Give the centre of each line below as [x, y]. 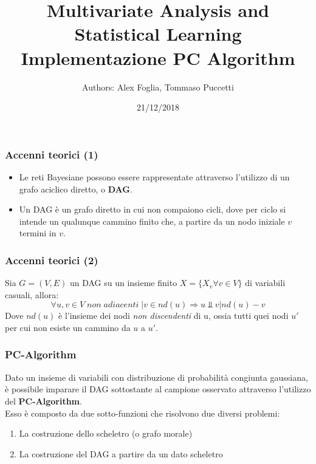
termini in [38, 233]
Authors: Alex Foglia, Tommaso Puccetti [158, 87]
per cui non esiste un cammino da [68, 327]
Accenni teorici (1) [52, 154]
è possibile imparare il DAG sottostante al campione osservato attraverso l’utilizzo [158, 389]
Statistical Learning [158, 34]
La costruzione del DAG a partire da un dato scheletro [121, 453]
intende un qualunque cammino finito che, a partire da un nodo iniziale [152, 221]
